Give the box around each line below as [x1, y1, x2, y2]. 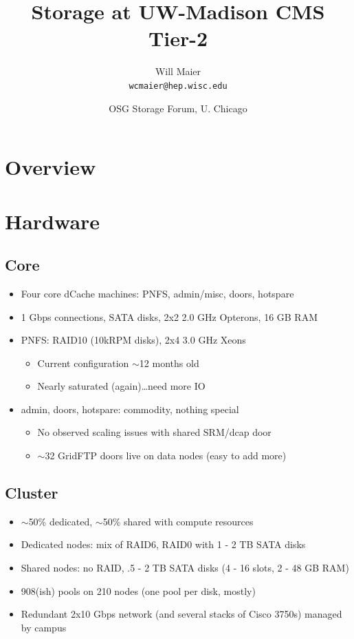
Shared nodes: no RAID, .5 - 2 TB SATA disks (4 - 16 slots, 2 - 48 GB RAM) [21, 561, 349, 575]
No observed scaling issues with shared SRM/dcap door [37, 425, 272, 439]
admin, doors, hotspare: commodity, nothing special [21, 401, 239, 416]
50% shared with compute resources [102, 514, 254, 528]
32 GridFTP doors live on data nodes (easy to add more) [45, 448, 287, 463]
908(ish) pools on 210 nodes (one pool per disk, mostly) [21, 583, 256, 598]
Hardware [5, 207, 100, 235]
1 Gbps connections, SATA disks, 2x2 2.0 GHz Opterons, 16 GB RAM [21, 309, 318, 324]
